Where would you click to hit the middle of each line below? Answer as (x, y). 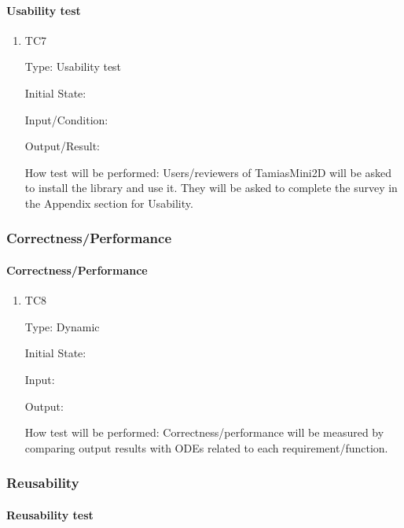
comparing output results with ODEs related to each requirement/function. (206, 447)
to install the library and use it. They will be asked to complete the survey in (211, 188)
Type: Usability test (73, 66)
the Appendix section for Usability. (109, 203)
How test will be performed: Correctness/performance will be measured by (204, 432)
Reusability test (50, 514)
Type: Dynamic (62, 326)
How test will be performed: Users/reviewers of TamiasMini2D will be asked (208, 172)
